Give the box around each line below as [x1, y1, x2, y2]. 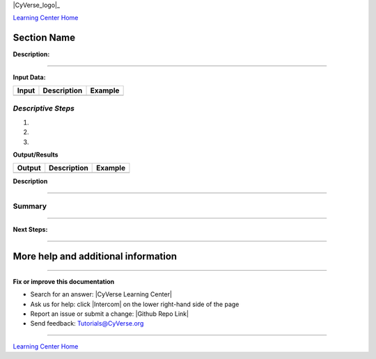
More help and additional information [13, 250, 178, 262]
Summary [13, 202, 47, 212]
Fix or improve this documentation [13, 277, 115, 285]
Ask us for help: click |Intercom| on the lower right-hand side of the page [30, 300, 240, 308]
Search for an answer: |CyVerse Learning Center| [30, 290, 173, 298]
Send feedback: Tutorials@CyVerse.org [30, 319, 144, 328]
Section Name [13, 32, 76, 44]
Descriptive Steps [13, 104, 75, 113]
